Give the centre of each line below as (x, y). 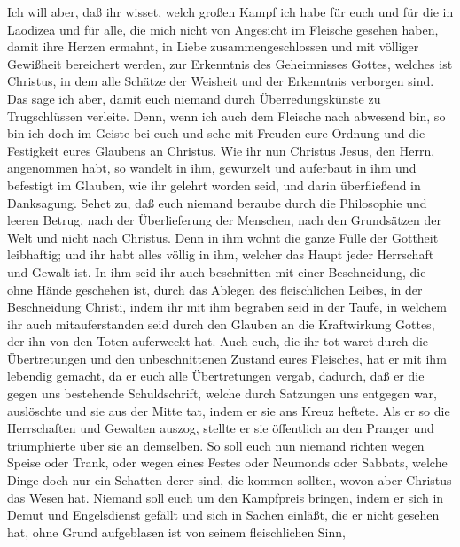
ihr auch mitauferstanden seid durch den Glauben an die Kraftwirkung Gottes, (221, 324)
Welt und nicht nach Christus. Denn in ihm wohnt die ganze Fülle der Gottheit (223, 237)
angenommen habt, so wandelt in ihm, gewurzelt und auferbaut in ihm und (212, 168)
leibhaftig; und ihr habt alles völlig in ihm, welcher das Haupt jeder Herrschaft (221, 254)
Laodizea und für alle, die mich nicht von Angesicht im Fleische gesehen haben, (223, 29)
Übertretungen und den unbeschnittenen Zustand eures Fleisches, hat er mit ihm (227, 358)
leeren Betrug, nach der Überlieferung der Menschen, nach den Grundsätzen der (224, 220)
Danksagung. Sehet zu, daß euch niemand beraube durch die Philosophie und (217, 202)
